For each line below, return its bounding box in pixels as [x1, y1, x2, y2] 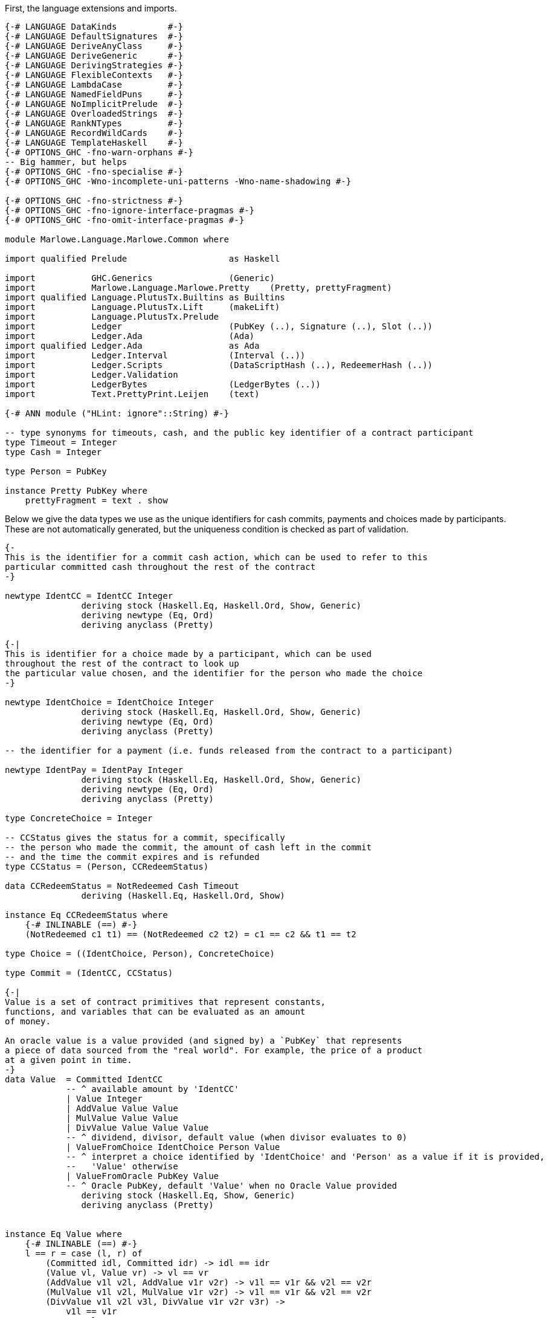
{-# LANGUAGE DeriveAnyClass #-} [5, 41, 184, 51]
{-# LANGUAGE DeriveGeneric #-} [5, 51, 184, 60]
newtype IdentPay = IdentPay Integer [5, 765, 184, 775]
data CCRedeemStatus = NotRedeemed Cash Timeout [5, 881, 239, 891]
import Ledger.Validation [5, 370, 178, 380]
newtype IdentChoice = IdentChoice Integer [5, 697, 214, 707]
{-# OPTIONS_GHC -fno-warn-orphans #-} [5, 147, 193, 157]
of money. [5, 1016, 51, 1026]
